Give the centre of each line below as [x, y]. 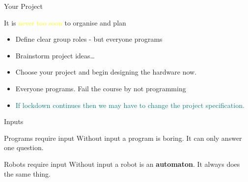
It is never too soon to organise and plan [65, 22]
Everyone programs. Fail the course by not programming [101, 88]
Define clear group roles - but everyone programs [89, 39]
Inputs [14, 121]
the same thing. [27, 173]
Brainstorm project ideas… [55, 55]
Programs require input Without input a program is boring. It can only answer [123, 138]
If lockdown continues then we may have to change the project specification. [130, 105]
